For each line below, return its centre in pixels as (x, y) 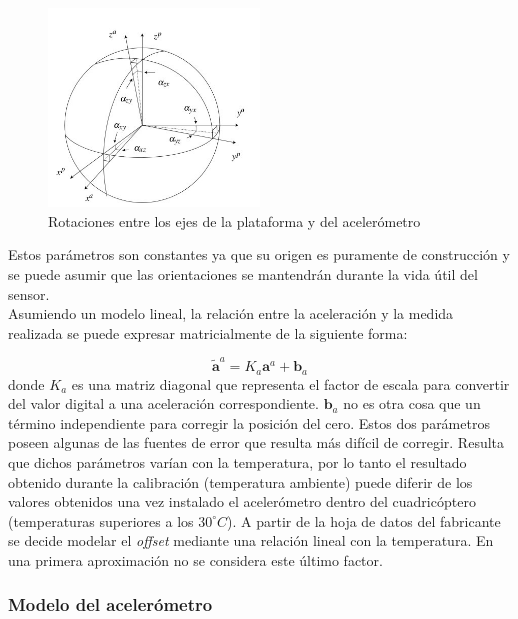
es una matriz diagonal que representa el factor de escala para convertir (290, 383)
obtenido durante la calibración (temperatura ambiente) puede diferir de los (240, 481)
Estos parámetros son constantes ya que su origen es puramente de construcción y (259, 254)
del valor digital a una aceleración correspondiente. (163, 403)
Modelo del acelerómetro (110, 604)
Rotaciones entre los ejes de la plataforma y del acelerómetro (234, 220)
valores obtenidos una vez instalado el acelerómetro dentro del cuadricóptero (242, 501)
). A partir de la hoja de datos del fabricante (364, 520)
